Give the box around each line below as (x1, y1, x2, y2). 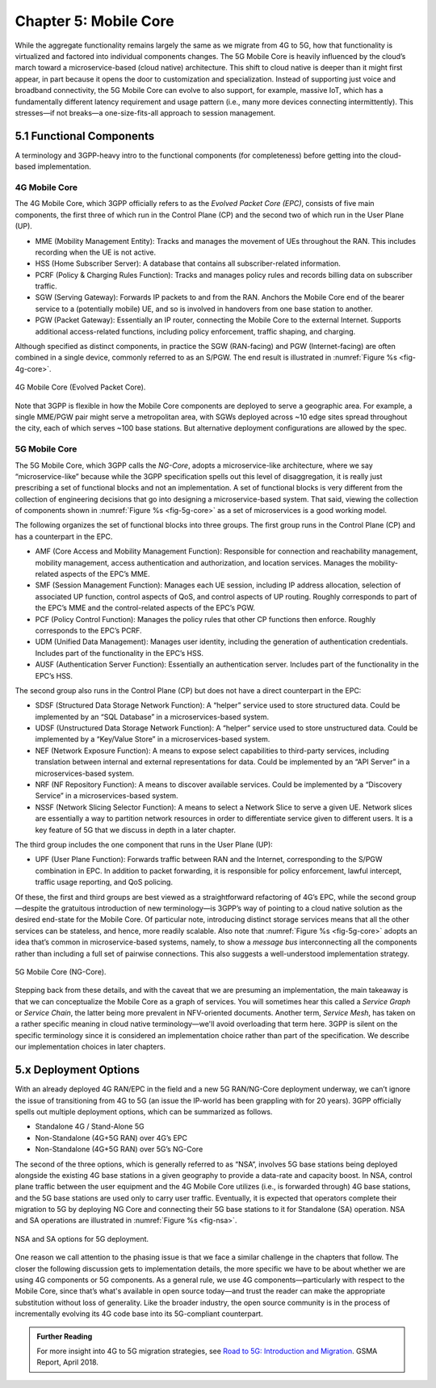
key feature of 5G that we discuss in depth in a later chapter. (35, 825, 236, 835)
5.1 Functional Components (15, 129, 155, 143)
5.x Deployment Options (15, 1063, 140, 1077)
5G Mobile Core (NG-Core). (15, 966, 107, 977)
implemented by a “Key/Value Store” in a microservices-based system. (35, 734, 270, 744)
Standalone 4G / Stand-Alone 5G (35, 1121, 145, 1131)
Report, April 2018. (36, 1357, 99, 1367)
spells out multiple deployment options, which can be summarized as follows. (15, 1107, 273, 1117)
